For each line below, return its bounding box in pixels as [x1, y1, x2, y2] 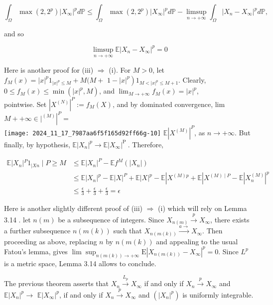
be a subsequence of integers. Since [58, 214, 164, 224]
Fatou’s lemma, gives [4, 246, 68, 256]
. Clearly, [178, 74, 206, 85]
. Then [202, 225, 223, 236]
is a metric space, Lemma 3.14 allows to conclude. [4, 258, 156, 268]
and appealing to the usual [156, 236, 238, 246]
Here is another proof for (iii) [4, 65, 94, 75]
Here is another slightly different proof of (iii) [4, 203, 142, 213]
